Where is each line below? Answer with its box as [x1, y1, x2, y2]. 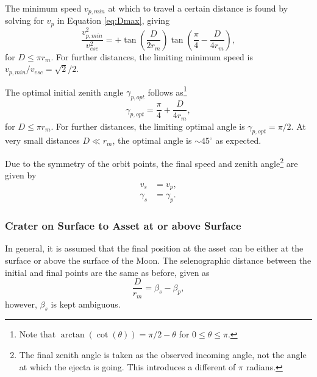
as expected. [215, 134, 262, 147]
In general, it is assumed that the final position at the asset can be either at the [5, 242, 304, 255]
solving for [5, 14, 44, 27]
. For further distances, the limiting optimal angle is [51, 119, 245, 132]
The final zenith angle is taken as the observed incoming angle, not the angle [19, 348, 307, 361]
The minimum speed [5, 2, 82, 14]
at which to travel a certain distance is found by [108, 2, 288, 14]
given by [5, 169, 37, 181]
